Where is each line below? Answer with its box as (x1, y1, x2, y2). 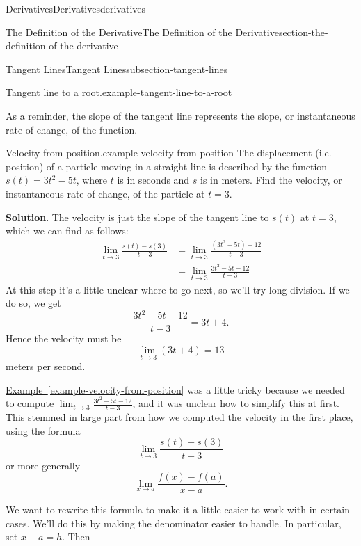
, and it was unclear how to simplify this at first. (132, 396, 340, 410)
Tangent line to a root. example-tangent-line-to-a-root (6, 85, 232, 99)
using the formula (6, 423, 81, 437)
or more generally (6, 458, 81, 472)
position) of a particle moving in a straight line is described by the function (6, 159, 328, 173)
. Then (62, 529, 90, 544)
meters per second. (6, 359, 86, 374)
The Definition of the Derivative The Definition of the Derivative (6, 24, 279, 39)
